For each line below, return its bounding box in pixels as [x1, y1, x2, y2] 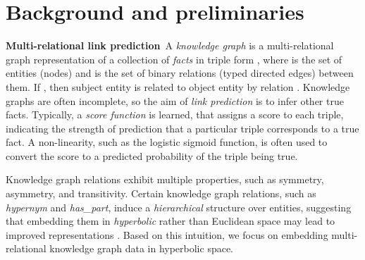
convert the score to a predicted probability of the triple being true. [6, 148, 298, 163]
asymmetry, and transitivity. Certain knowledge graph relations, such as [6, 186, 316, 201]
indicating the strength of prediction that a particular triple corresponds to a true [6, 120, 359, 135]
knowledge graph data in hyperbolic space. [49, 241, 234, 256]
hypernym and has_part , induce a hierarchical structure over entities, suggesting [6, 199, 352, 214]
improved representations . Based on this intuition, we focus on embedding [6, 227, 328, 242]
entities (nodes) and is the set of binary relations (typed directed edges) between [6, 66, 354, 80]
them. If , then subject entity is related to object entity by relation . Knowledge [6, 79, 350, 94]
